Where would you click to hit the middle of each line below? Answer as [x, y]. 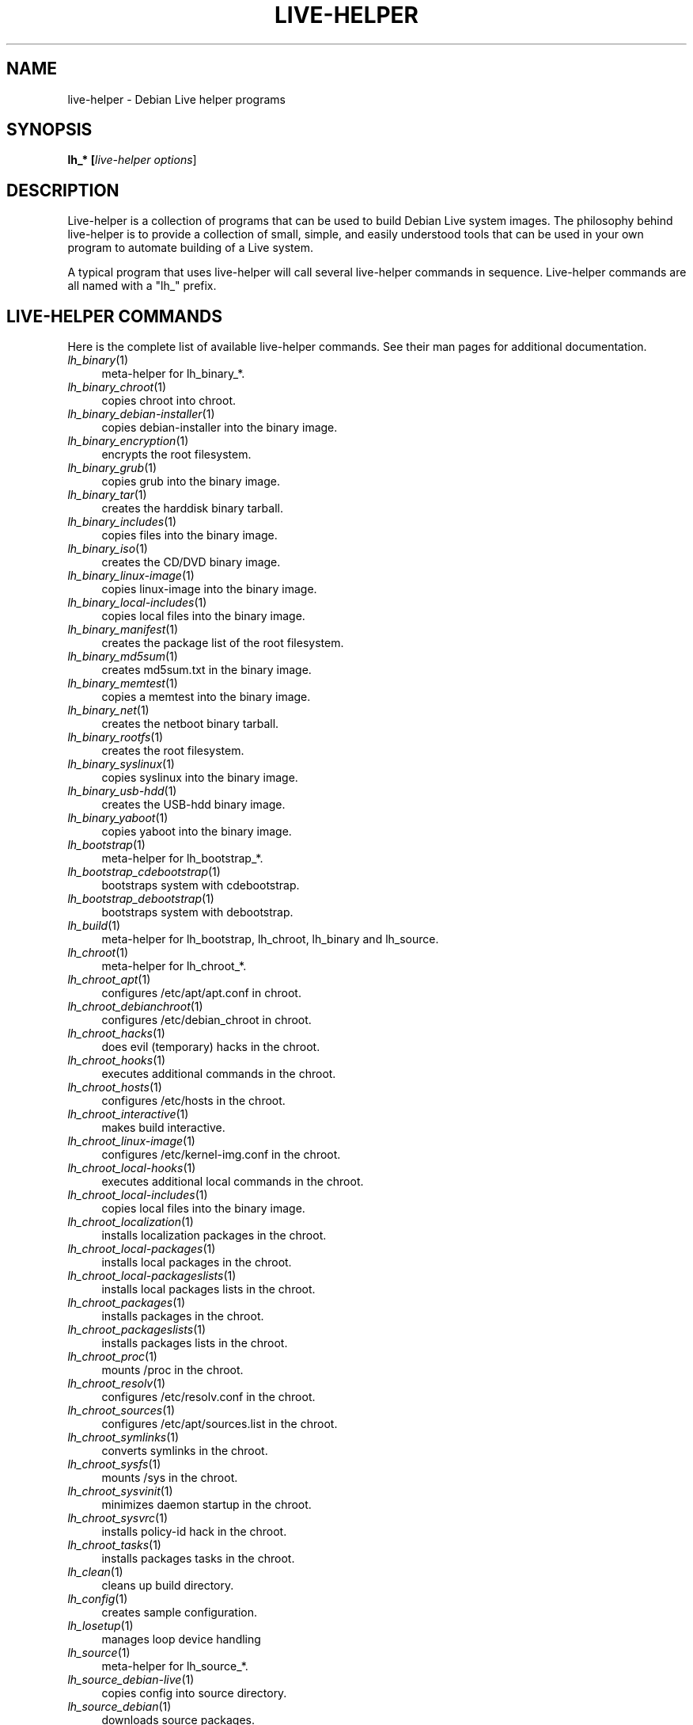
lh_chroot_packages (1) [127, 1303]
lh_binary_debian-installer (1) [141, 414]
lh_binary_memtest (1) [123, 684]
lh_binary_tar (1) [107, 495]
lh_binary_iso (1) [108, 549]
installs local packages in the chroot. [197, 1262]
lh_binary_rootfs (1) [116, 737]
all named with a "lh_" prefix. [142, 286]
